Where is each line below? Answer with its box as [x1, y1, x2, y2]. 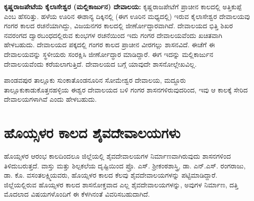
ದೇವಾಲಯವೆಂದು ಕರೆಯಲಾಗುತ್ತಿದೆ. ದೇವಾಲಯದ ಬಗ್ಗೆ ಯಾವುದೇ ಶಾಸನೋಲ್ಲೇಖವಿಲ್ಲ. [4, 58, 197, 69]
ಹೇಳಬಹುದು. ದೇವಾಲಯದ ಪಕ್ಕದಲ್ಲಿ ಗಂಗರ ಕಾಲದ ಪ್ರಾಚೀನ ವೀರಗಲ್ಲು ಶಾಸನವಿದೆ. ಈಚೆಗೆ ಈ [4, 39, 215, 50]
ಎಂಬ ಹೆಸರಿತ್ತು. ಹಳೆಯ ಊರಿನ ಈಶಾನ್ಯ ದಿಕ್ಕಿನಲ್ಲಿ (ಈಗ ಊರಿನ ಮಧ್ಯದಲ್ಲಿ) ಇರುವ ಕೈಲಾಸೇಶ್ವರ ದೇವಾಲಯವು [4, 11, 250, 21]
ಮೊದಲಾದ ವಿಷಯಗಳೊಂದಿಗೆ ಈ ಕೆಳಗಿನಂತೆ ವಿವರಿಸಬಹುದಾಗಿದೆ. [4, 189, 150, 199]
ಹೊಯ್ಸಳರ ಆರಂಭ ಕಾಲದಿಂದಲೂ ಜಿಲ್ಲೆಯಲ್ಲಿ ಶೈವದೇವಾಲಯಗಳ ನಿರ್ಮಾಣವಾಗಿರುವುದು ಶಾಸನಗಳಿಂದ [4, 151, 231, 161]
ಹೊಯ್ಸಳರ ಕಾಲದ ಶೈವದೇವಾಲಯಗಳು [4, 123, 181, 143]
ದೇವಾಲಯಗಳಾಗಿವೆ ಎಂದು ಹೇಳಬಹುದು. [4, 94, 97, 104]
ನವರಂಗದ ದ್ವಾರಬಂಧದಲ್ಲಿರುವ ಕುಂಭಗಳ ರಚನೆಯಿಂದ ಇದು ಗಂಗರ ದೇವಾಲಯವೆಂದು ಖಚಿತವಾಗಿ [4, 30, 222, 40]
